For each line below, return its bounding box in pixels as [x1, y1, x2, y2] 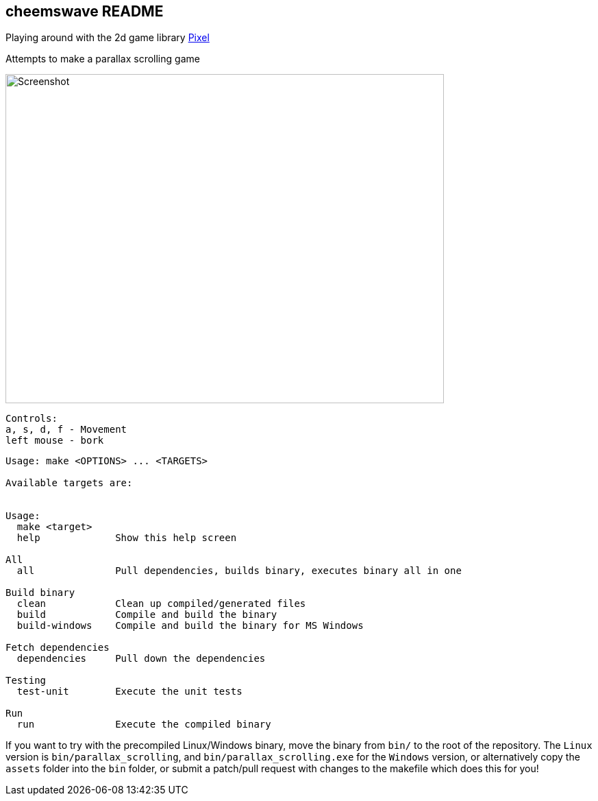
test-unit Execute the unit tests [16, 686, 242, 697]
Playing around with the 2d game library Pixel [5, 32, 210, 44]
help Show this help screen [16, 532, 237, 544]
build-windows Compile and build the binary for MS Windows [16, 620, 364, 632]
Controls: [5, 413, 58, 425]
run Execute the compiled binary [16, 719, 271, 730]
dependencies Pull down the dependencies [16, 653, 266, 665]
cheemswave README [5, 3, 164, 20]
